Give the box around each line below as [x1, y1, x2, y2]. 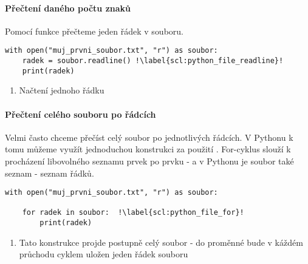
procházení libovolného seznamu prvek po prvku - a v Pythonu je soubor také [5, 154, 294, 167]
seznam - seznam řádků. [5, 166, 94, 179]
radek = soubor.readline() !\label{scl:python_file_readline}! [22, 56, 284, 66]
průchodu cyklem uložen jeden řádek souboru [19, 248, 188, 260]
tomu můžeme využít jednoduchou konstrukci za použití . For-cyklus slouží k [5, 143, 291, 155]
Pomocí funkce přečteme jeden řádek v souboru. [5, 24, 183, 37]
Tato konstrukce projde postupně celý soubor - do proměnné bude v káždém [19, 235, 303, 248]
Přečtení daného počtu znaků [5, 1, 131, 14]
